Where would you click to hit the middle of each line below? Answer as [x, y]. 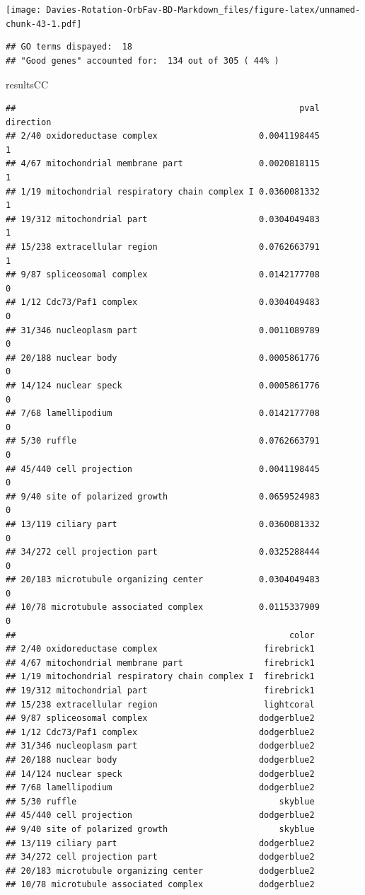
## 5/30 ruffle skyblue [160, 801]
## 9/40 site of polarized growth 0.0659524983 [163, 496]
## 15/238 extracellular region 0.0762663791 [163, 247]
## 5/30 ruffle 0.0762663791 [163, 441]
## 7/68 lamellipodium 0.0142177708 [163, 414]
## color [160, 635]
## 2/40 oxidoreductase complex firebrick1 [160, 649]
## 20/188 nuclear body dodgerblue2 [160, 760]
